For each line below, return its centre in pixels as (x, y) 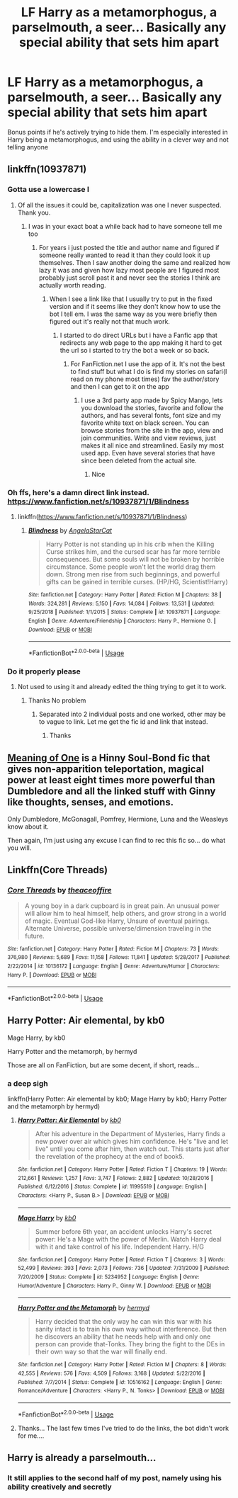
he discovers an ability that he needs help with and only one (123, 1337)
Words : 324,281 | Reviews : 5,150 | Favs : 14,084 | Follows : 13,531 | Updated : (121, 603)
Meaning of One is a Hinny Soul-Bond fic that (109, 757)
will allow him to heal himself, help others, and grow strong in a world (125, 913)
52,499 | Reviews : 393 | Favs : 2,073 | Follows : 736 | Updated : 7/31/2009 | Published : (123, 1269)
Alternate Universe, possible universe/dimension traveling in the (118, 928)
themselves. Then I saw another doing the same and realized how (135, 262)
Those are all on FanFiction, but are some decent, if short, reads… (103, 1065)
